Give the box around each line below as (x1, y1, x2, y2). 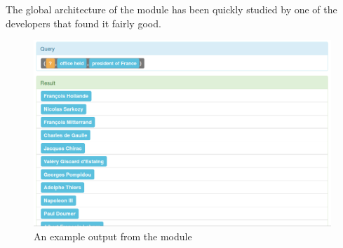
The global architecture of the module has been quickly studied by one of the (6, 2, 337, 16)
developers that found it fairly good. (6, 15, 161, 30)
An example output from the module (34, 229, 192, 244)
